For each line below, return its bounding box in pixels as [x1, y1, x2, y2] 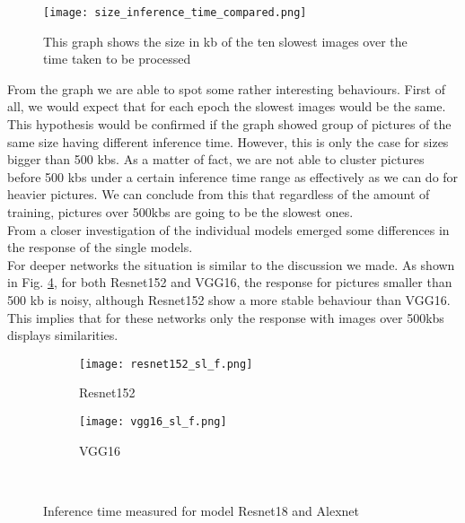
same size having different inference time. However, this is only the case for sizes [7, 132, 449, 151]
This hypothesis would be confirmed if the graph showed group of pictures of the [7, 115, 452, 134]
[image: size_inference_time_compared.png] [43, 6, 307, 19]
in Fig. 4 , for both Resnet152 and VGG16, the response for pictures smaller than [7, 273, 452, 292]
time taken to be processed [43, 49, 191, 68]
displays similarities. [7, 326, 118, 344]
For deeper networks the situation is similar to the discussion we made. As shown [7, 255, 455, 274]
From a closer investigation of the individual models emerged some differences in [7, 220, 450, 239]
